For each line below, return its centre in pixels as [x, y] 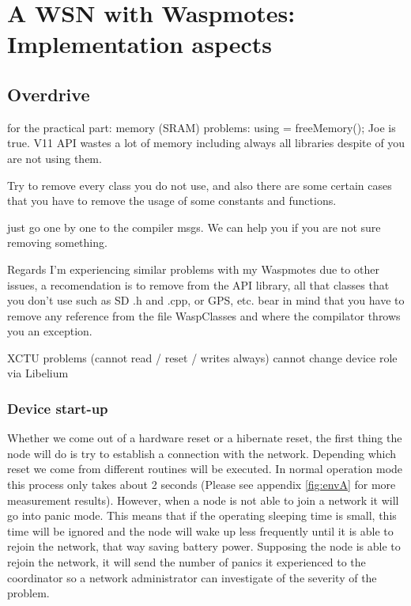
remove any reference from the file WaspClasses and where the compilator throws [204, 315]
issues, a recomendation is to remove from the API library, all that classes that [198, 284]
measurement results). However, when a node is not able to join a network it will [203, 500]
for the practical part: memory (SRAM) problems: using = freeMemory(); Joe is [202, 127]
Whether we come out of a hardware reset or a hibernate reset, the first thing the [205, 438]
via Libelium [38, 373]
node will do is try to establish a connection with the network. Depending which [202, 453]
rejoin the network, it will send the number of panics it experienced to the [187, 562]
